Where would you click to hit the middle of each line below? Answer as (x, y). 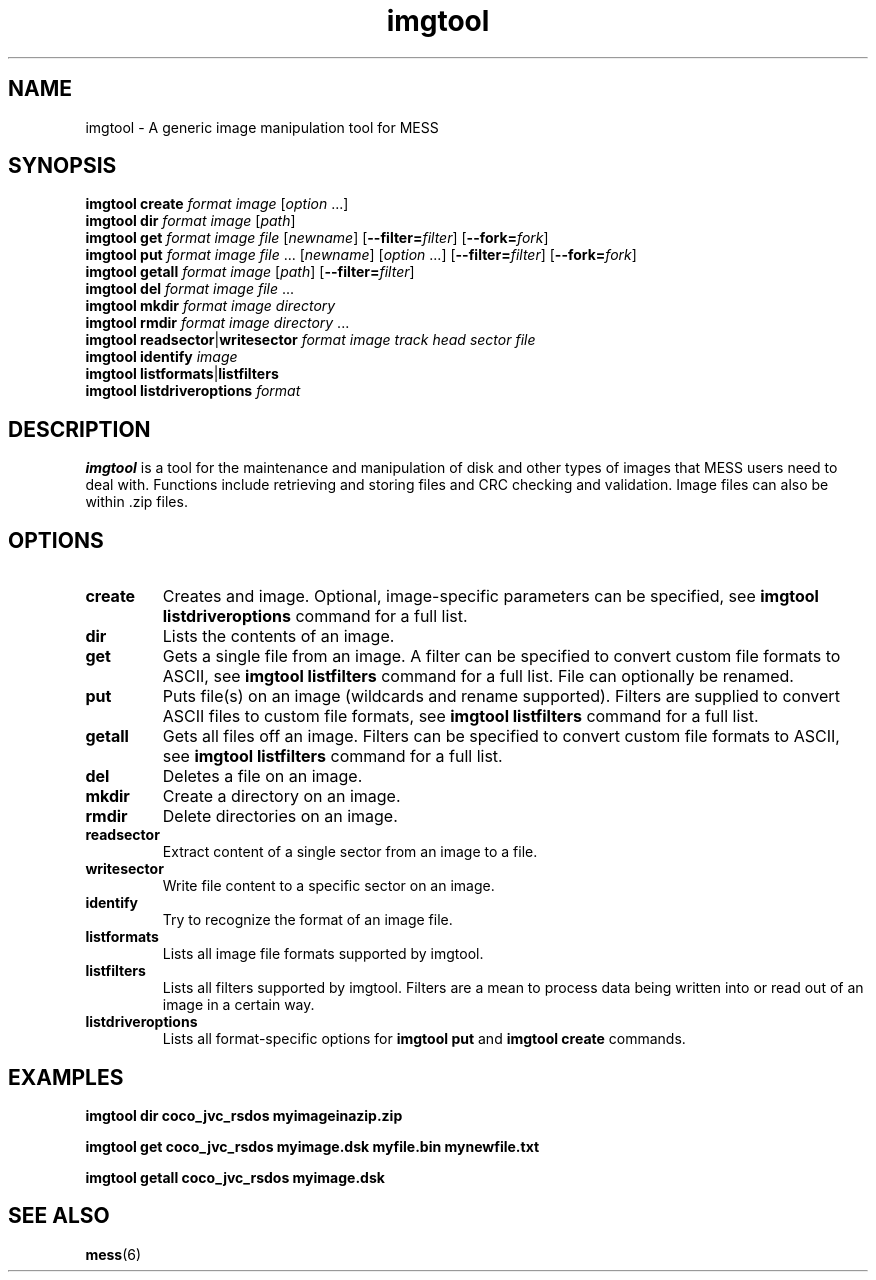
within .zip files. (136, 502)
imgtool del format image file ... (190, 289)
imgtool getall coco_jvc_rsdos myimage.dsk (235, 1177)
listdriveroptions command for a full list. (315, 616)
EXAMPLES (66, 1077)
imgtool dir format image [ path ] (190, 221)
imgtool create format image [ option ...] (217, 204)
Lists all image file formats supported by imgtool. (323, 954)
